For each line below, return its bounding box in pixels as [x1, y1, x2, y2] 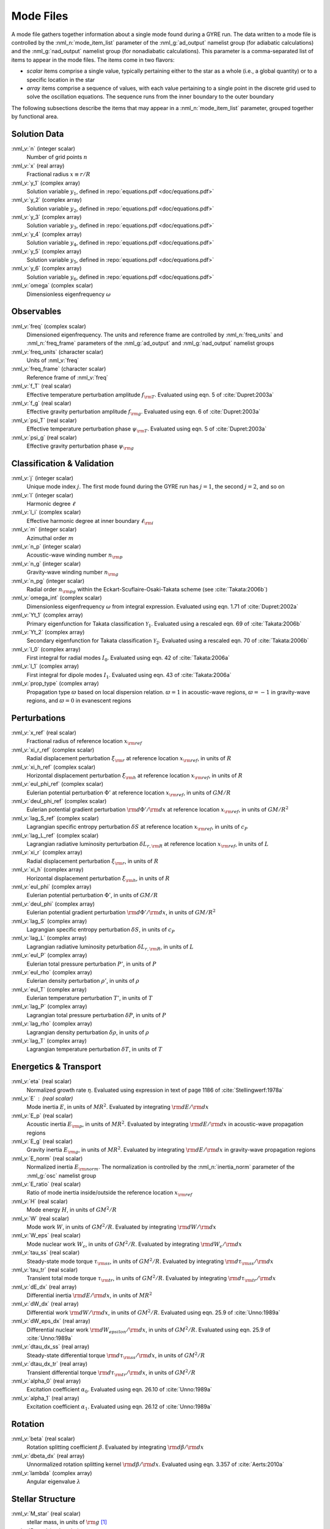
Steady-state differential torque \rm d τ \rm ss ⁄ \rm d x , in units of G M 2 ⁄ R [26, 1351, 205, 1360]
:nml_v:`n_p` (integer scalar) [11, 543, 82, 550]
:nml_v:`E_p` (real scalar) [11, 1112, 73, 1119]
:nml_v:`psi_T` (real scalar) [11, 416, 77, 424]
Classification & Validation [11, 458, 114, 468]
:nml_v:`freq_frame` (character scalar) [11, 365, 106, 372]
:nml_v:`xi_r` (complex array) [11, 849, 82, 856]
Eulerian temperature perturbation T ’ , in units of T [26, 994, 153, 1002]
